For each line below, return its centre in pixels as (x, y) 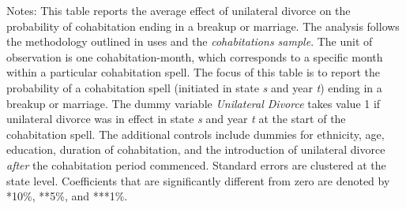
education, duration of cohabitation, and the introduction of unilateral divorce (196, 149)
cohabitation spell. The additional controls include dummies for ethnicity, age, (195, 134)
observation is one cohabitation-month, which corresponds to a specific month (195, 56)
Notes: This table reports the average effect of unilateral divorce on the (179, 10)
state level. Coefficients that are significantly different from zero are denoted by (198, 180)
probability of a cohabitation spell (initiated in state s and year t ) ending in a (194, 87)
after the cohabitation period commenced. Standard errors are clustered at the (196, 164)
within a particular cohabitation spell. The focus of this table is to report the (194, 72)
